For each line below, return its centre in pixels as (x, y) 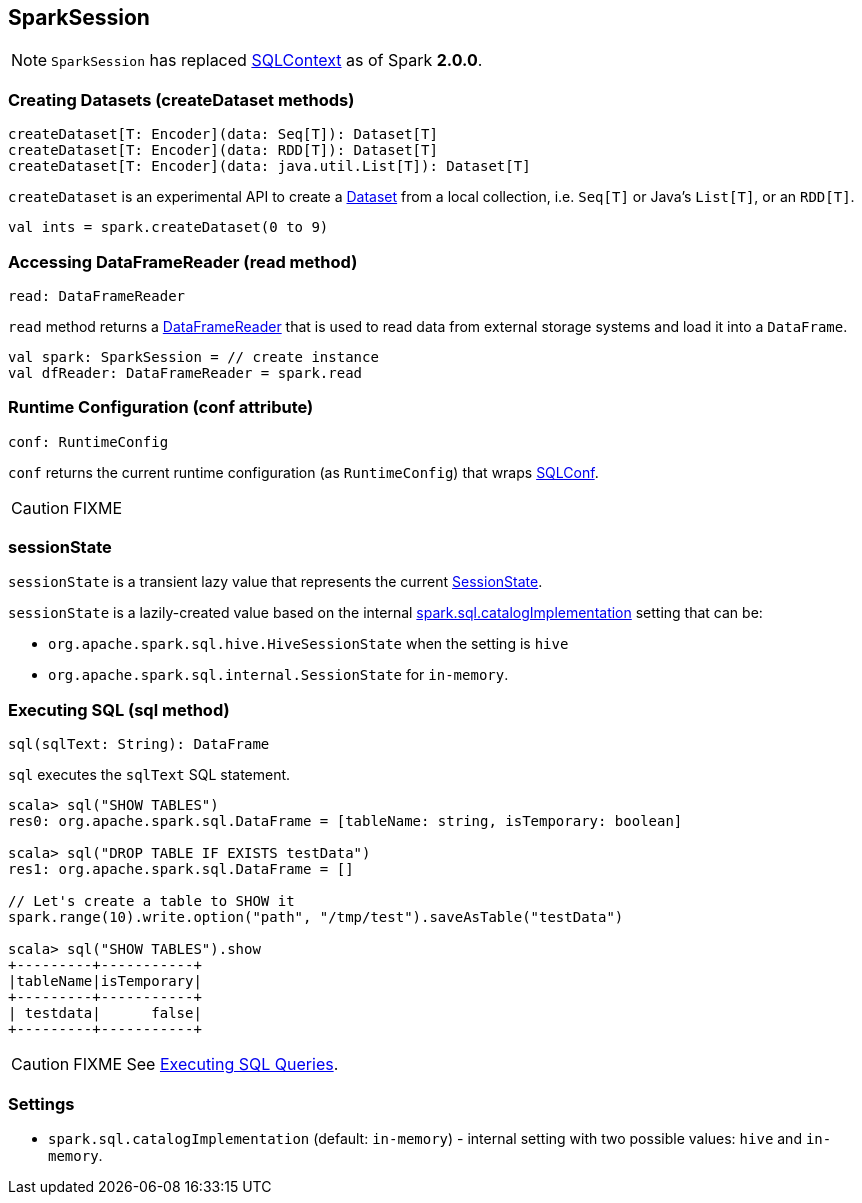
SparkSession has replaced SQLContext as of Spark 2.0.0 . (267, 60)
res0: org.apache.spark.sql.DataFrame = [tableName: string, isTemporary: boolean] (345, 821)
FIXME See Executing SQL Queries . (206, 1064)
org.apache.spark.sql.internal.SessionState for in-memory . (278, 675)
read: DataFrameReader (97, 295)
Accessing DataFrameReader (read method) (183, 261)
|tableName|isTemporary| (105, 981)
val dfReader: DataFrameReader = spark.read (185, 372)
